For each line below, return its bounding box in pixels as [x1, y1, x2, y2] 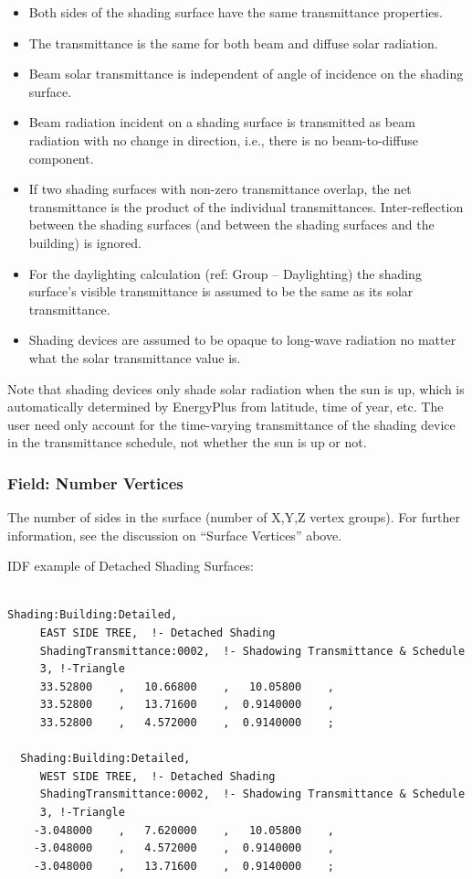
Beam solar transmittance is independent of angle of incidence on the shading [28, 64, 464, 83]
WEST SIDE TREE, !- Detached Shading [39, 769, 276, 783]
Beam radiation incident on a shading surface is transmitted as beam [28, 113, 415, 132]
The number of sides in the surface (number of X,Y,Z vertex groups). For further [7, 508, 460, 527]
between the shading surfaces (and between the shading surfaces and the [28, 215, 435, 234]
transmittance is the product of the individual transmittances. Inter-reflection [28, 197, 464, 216]
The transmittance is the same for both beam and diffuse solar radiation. [28, 33, 438, 52]
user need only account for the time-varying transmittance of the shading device [7, 414, 456, 434]
